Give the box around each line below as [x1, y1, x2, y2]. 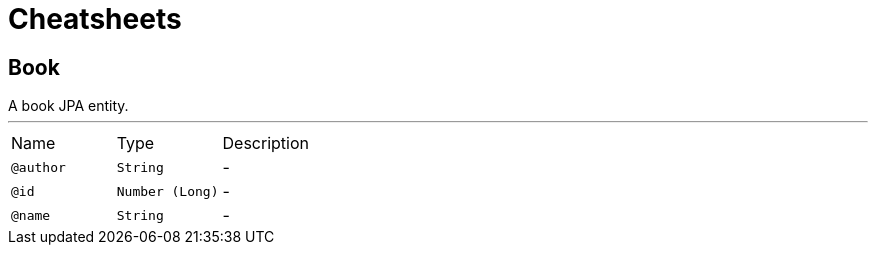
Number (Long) [116, 183, 219, 199]
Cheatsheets [8, 2, 182, 36]
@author [11, 159, 66, 175]
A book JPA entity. [8, 97, 129, 115]
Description [222, 133, 309, 154]
